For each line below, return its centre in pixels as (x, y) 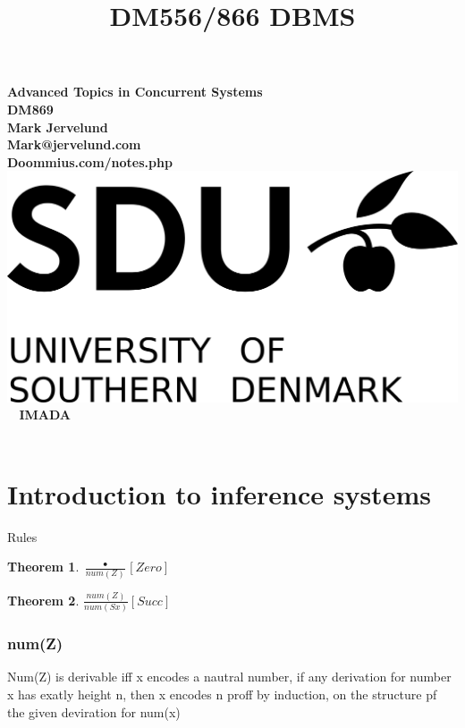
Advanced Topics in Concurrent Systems (135, 92)
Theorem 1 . (43, 567)
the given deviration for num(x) (94, 711)
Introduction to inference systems (219, 493)
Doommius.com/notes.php (90, 161)
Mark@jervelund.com (74, 144)
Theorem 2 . (43, 600)
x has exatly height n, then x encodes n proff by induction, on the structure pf (222, 694)
